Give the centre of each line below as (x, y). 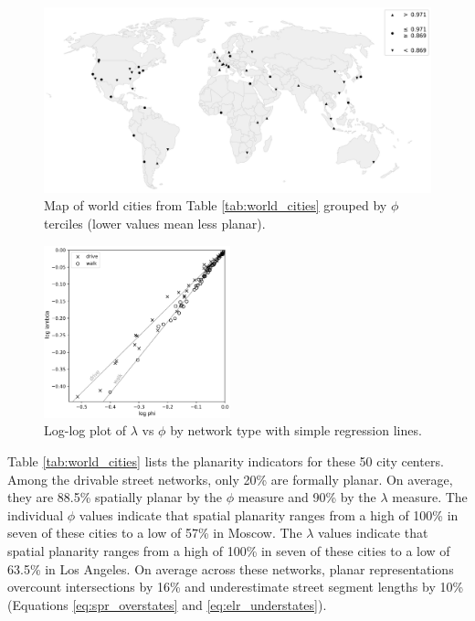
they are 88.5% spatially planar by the (115, 497)
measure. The (430, 497)
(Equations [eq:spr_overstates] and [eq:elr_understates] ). (167, 604)
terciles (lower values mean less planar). (155, 224)
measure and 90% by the (307, 497)
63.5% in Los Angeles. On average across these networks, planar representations (231, 568)
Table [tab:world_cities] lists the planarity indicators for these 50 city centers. (226, 461)
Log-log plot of (85, 430)
